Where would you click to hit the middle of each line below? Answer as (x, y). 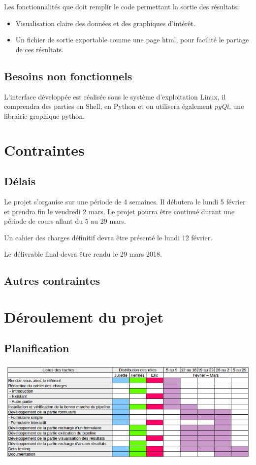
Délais (20, 181)
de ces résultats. (40, 49)
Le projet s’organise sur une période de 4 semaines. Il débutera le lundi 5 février (125, 201)
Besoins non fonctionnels (68, 76)
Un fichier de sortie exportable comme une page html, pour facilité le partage (132, 40)
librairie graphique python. (44, 116)
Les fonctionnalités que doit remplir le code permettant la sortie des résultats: (122, 6)
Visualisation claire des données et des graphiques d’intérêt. (105, 23)
